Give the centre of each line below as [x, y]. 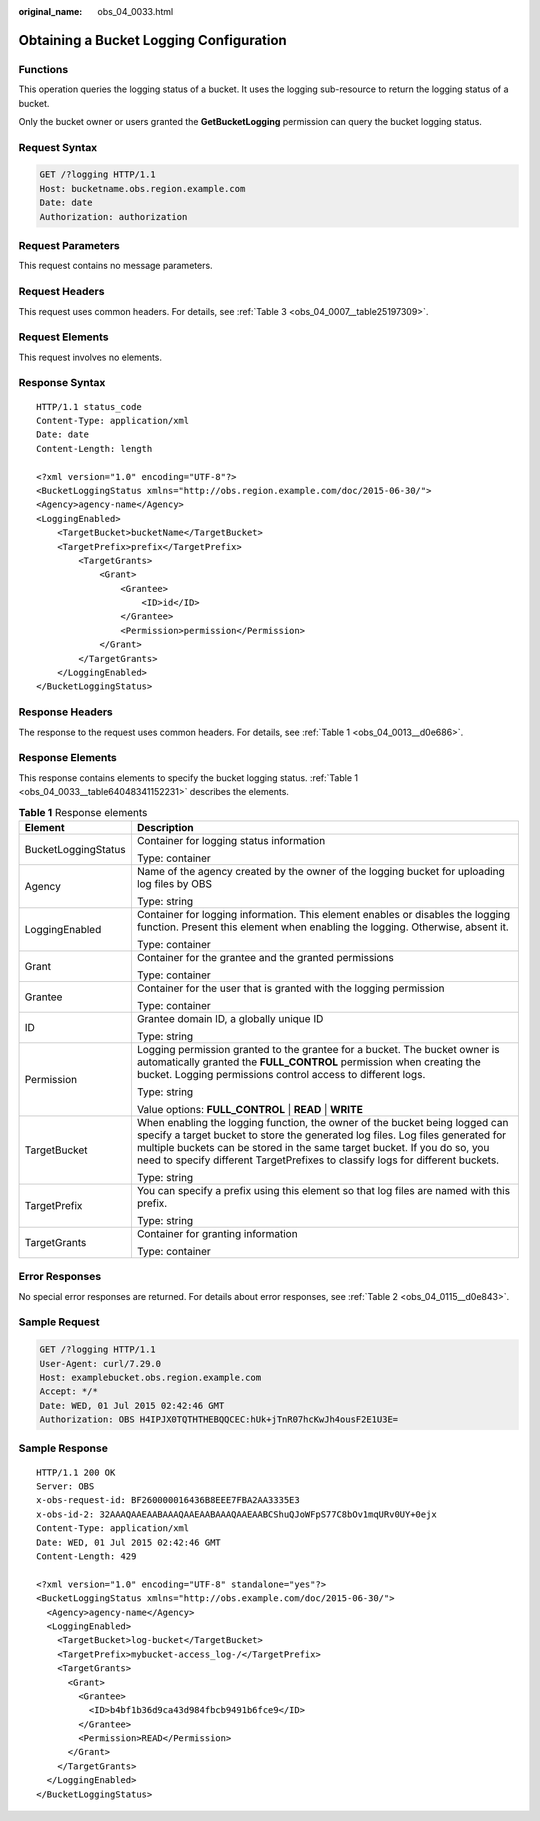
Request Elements [63, 337]
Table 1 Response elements [83, 812]
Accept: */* [69, 1391]
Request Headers [61, 292]
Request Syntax [58, 147]
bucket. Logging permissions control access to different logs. [281, 1074]
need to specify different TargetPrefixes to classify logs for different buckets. [318, 1160]
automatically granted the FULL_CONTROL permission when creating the [309, 1062]
